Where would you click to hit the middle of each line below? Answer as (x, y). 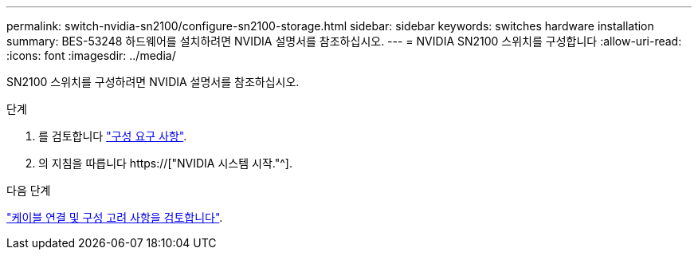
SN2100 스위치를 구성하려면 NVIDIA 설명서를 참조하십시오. (153, 82)
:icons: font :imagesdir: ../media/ (91, 55)
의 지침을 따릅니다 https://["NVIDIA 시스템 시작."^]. (165, 163)
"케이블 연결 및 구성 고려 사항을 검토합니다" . (115, 217)
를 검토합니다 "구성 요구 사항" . (113, 136)
